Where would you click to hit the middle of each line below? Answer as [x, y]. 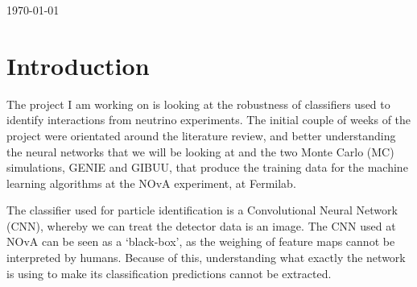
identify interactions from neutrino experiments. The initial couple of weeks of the [209, 120]
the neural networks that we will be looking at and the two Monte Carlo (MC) [200, 151]
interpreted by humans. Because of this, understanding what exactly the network [206, 258]
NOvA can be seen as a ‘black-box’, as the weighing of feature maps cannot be [201, 241]
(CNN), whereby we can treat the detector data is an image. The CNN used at [201, 225]
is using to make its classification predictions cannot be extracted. [169, 273]
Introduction [78, 65]
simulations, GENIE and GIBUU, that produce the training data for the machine [207, 167]
